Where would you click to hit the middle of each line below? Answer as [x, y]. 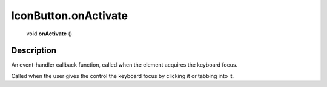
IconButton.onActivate [70, 16]
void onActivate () [49, 34]
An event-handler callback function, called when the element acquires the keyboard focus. [124, 65]
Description [34, 51]
